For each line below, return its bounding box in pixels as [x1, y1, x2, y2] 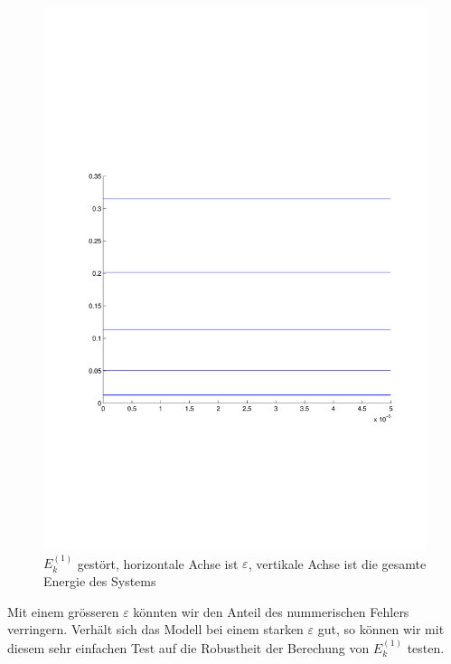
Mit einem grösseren [7, 602, 119, 621]
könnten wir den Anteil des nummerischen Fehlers [133, 602, 409, 621]
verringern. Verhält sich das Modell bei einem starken [7, 620, 304, 639]
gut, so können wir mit [317, 620, 445, 639]
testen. [407, 638, 445, 657]
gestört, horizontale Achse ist [77, 554, 239, 573]
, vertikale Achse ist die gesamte [248, 554, 427, 573]
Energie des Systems [43, 571, 156, 590]
